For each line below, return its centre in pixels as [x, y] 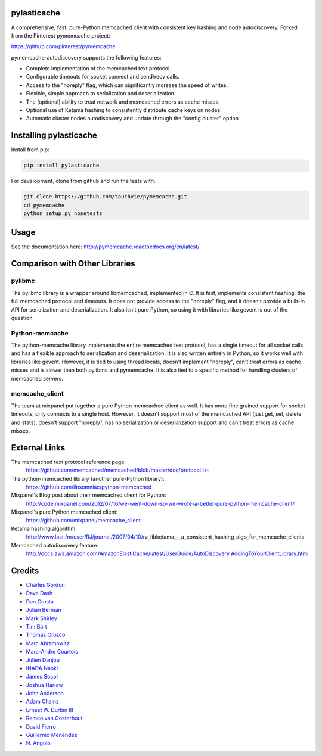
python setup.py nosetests [63, 214]
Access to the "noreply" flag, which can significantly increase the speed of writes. [127, 85]
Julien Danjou [43, 660]
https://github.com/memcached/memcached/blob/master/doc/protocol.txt [117, 470]
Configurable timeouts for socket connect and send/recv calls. [103, 77]
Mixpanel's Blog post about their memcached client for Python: [89, 495]
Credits [25, 570]
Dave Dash [39, 593]
